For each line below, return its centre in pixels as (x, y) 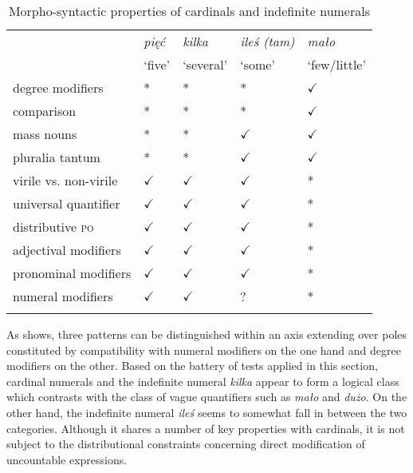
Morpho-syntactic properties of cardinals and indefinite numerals (189, 11)
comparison (45, 111)
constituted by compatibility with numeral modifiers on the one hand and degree (204, 350)
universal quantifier (67, 203)
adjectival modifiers (67, 250)
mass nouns (45, 134)
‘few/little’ (336, 64)
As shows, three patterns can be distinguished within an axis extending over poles (207, 334)
